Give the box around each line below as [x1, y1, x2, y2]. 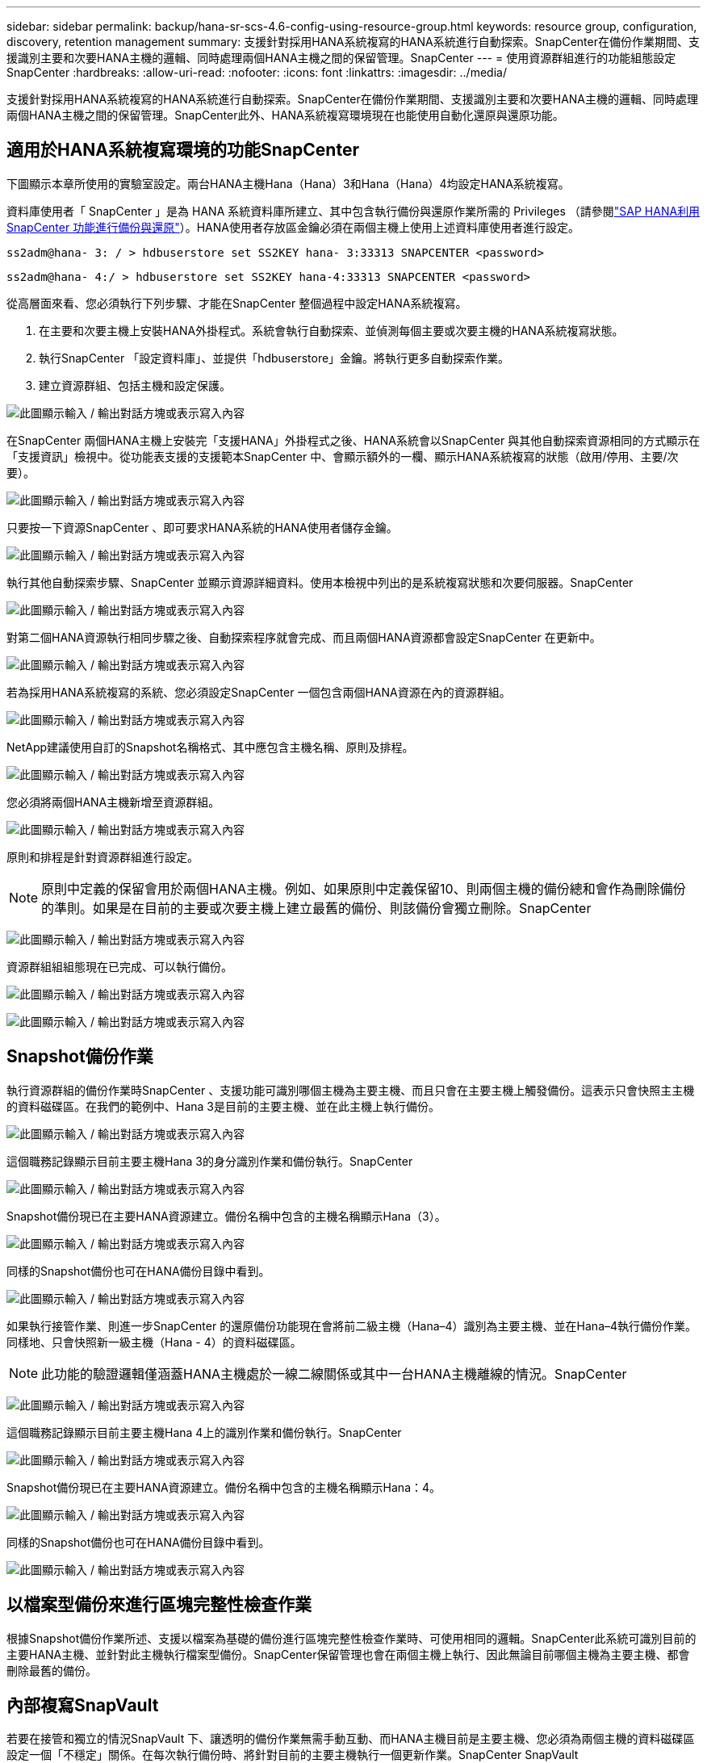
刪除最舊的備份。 [6, 1663, 97, 1677]
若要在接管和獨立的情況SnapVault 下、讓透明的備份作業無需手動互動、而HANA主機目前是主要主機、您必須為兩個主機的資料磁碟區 [6, 1732, 695, 1746]
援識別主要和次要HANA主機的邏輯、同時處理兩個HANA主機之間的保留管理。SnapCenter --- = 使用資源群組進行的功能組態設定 [6, 51, 676, 65]
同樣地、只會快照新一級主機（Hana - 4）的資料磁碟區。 [6, 1334, 302, 1349]
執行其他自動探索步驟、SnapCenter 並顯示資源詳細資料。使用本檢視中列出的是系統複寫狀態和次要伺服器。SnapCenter [6, 575, 634, 589]
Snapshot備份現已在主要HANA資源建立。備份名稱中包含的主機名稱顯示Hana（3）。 [6, 1208, 446, 1223]
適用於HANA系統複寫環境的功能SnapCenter [6, 140, 359, 161]
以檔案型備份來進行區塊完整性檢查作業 [6, 1594, 312, 1615]
